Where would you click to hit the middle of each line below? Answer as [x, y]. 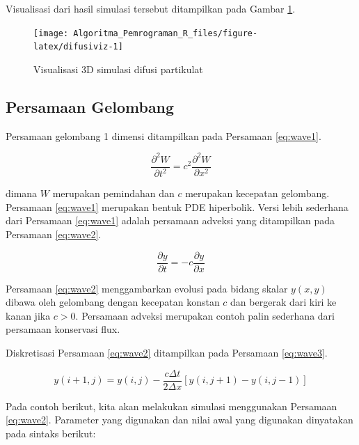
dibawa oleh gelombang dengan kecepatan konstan [113, 302]
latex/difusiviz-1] [78, 47]
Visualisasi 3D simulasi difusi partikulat [118, 69]
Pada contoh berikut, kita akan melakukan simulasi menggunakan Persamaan [171, 406]
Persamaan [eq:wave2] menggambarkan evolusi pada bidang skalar [147, 288]
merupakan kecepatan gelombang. [257, 193]
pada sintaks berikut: [51, 433]
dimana [22, 193]
